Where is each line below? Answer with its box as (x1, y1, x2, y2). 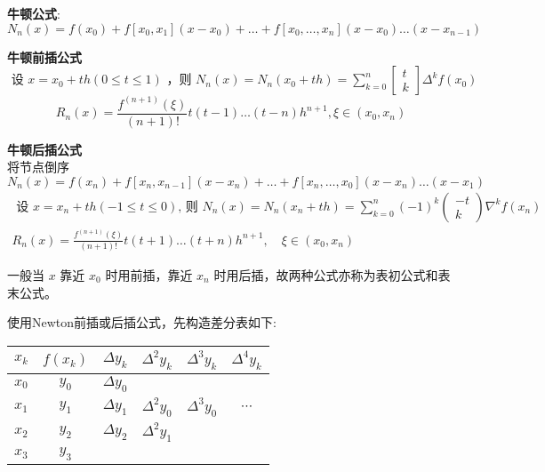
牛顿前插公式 (7, 47, 82, 66)
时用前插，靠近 (105, 265, 193, 284)
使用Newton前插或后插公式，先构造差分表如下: (7, 313, 277, 332)
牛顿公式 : (7, 4, 60, 22)
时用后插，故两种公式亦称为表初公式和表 (213, 265, 451, 284)
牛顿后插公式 (7, 140, 82, 158)
